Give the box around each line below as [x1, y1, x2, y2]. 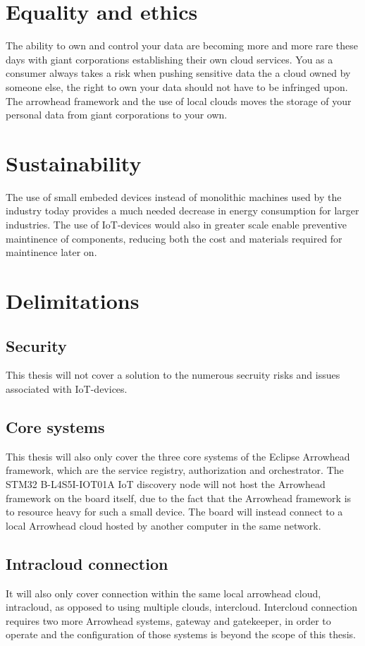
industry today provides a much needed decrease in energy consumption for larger [6, 203, 359, 218]
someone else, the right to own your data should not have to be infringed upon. [6, 79, 348, 94]
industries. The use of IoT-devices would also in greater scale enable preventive [6, 217, 347, 231]
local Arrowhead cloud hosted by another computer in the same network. [6, 518, 321, 532]
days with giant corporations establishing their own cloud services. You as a [6, 51, 333, 66]
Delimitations [6, 286, 140, 315]
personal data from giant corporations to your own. [6, 107, 228, 122]
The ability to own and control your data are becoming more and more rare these [6, 38, 359, 53]
